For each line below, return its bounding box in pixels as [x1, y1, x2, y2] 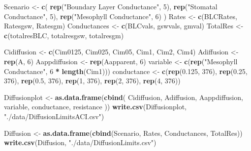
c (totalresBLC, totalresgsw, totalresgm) [4, 30, 124, 40]
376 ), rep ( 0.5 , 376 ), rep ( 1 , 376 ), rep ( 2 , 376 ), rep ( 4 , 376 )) [4, 75, 181, 86]
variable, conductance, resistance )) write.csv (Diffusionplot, [4, 101, 187, 112]
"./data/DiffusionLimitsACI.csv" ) [4, 111, 104, 121]
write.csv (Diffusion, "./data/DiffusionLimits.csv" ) [4, 137, 157, 148]
